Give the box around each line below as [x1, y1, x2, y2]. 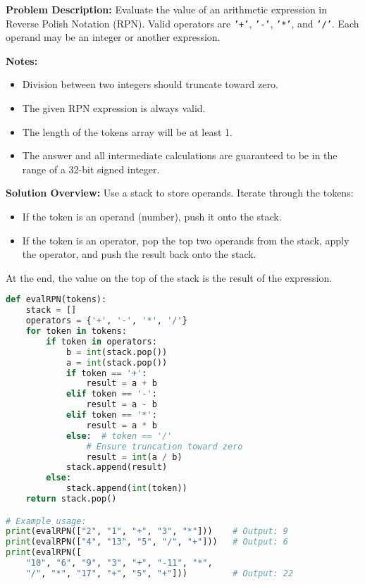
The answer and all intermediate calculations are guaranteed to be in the [22, 148, 338, 163]
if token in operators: [46, 336, 157, 347]
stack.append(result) [66, 462, 168, 473]
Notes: [6, 53, 38, 68]
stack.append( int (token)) [66, 483, 187, 494]
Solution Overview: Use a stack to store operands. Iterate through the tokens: [6, 185, 354, 200]
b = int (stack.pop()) [66, 347, 168, 357]
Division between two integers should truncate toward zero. [22, 77, 278, 92]
